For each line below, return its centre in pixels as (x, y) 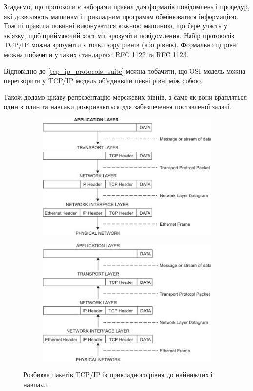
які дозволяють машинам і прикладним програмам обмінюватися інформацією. (121, 16)
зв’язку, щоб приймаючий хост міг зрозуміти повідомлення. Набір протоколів (119, 35)
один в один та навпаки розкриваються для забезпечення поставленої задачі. (118, 106)
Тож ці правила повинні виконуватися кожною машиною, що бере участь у (116, 26)
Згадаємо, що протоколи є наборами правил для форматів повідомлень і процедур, (127, 6)
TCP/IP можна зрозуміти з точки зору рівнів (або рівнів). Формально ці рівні (121, 45)
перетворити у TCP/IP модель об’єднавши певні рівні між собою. (103, 80)
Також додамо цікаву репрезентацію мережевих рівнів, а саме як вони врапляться (126, 97)
